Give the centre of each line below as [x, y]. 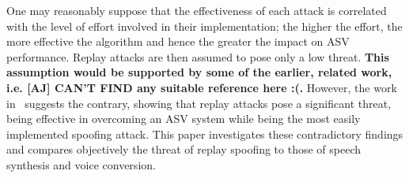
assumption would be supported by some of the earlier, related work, [199, 72]
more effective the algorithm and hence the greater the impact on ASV [178, 41]
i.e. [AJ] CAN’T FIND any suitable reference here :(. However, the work [202, 87]
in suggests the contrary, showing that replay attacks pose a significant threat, [199, 103]
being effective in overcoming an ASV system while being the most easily [184, 119]
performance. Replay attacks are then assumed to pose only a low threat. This [198, 56]
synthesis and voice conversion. [81, 164]
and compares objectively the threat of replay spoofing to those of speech [184, 149]
